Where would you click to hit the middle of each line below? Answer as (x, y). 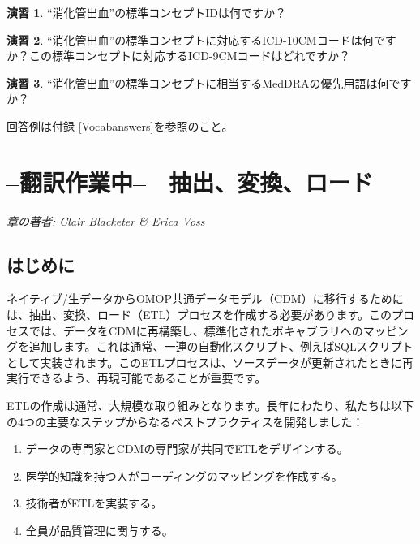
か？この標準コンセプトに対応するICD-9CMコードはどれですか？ (179, 56)
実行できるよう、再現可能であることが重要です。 (137, 378)
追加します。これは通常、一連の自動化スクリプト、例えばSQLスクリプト (221, 346)
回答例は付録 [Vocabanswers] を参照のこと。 (120, 125)
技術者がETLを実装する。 (94, 503)
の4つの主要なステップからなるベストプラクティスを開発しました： (185, 421)
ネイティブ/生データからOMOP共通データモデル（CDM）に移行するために (205, 298)
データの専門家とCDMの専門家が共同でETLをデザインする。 (187, 449)
